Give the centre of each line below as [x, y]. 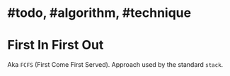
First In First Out [56, 45]
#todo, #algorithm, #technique [99, 13]
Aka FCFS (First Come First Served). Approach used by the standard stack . [115, 65]
